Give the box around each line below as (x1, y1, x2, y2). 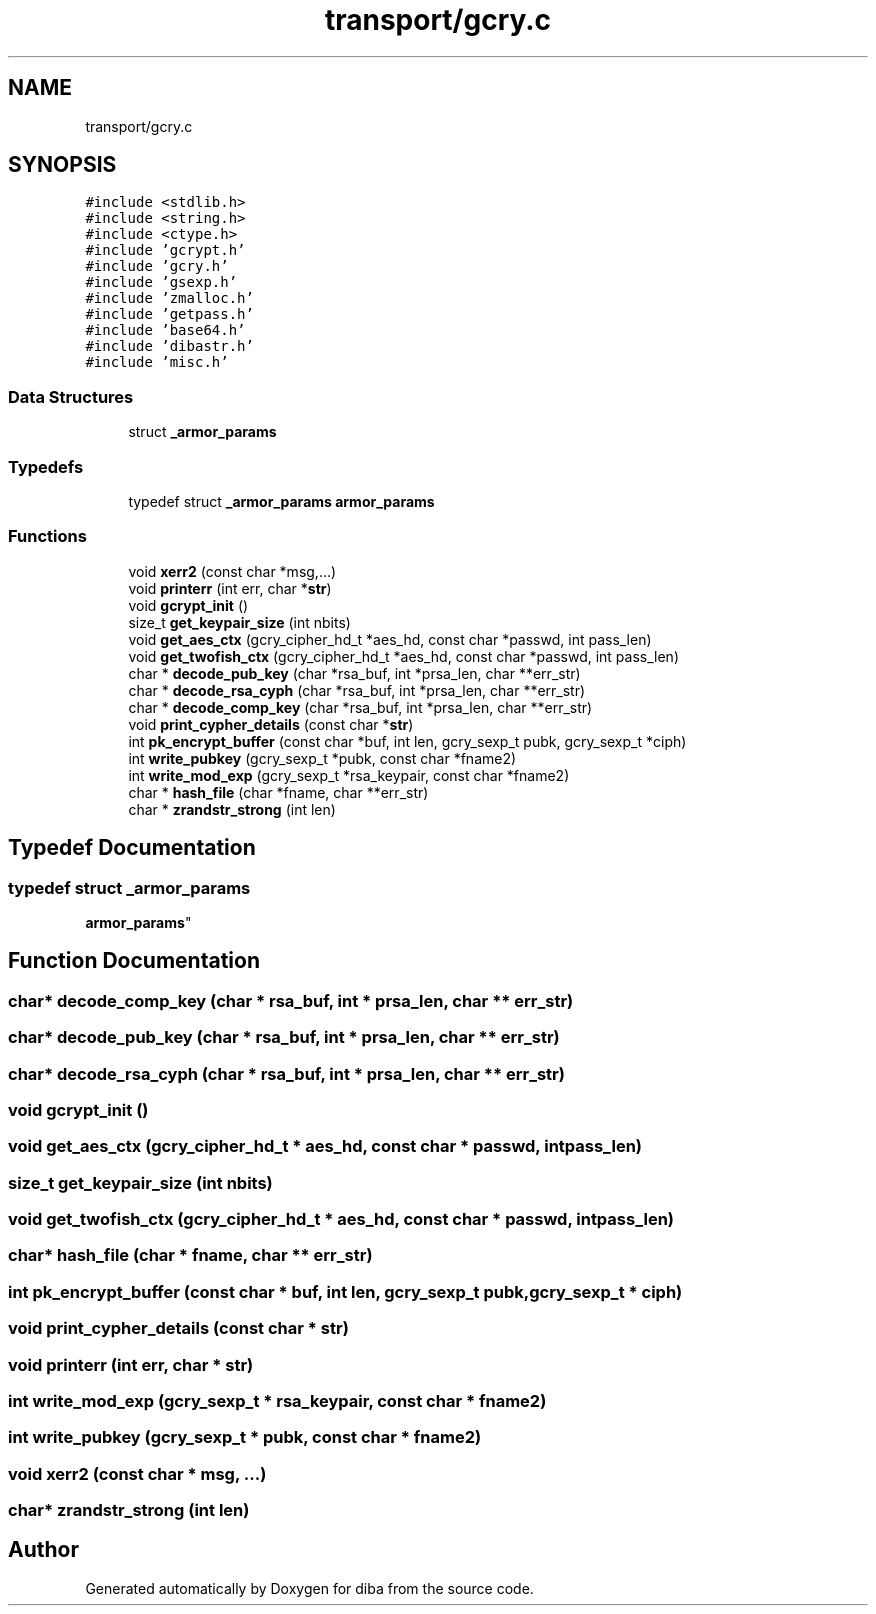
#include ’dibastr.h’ (85, 338, 254, 355)
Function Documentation (8, 948, 260, 974)
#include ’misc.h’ (85, 354, 229, 371)
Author (8, 1537, 79, 1563)
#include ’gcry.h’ (85, 258, 229, 275)
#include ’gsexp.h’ (85, 274, 238, 291)
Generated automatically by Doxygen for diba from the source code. (85, 1579, 534, 1597)
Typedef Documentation (8, 835, 256, 861)
